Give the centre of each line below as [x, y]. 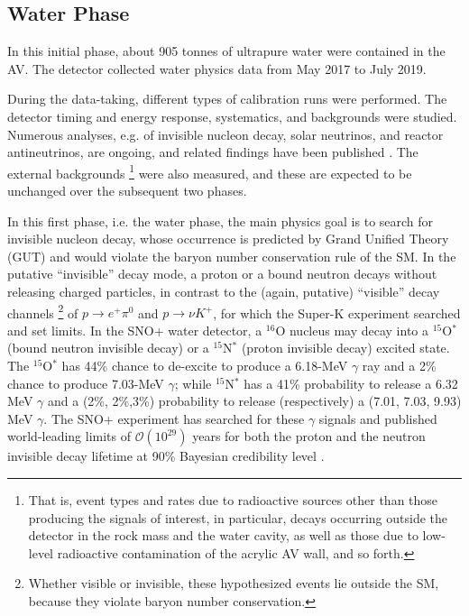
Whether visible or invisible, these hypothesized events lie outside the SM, [234, 583]
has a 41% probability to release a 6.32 [351, 383]
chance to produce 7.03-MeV [86, 383]
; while [193, 383]
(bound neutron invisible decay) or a [108, 348]
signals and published [378, 418]
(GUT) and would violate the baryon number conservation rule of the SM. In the [232, 256]
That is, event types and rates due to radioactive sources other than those [233, 499]
